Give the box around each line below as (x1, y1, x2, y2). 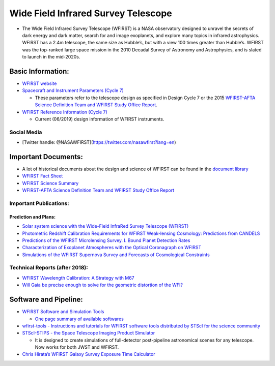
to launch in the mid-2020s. (22, 54, 80, 60)
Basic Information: (9, 67, 70, 76)
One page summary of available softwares (35, 316, 124, 322)
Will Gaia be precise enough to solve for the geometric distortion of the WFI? (22, 282, 183, 288)
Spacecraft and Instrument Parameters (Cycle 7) (22, 87, 124, 94)
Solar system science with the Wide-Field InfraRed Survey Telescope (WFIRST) (22, 223, 189, 229)
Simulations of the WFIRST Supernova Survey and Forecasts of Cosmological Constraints (22, 252, 210, 258)
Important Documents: (9, 152, 84, 161)
